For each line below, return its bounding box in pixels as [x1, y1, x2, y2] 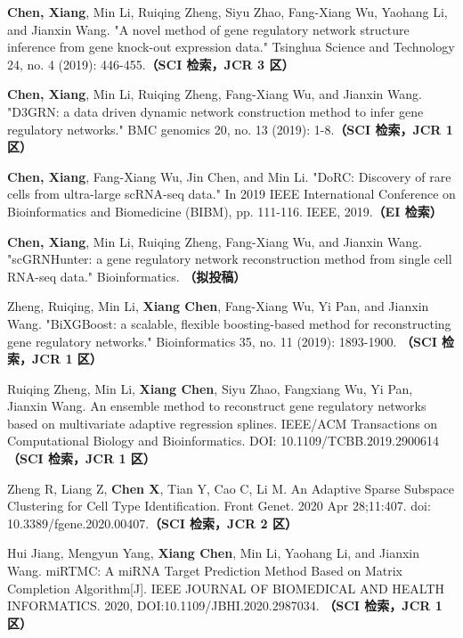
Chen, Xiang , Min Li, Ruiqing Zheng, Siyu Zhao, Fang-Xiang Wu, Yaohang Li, [7, 3, 448, 20]
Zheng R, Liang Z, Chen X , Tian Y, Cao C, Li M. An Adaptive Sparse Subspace [7, 478, 455, 497]
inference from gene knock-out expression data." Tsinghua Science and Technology [7, 37, 455, 56]
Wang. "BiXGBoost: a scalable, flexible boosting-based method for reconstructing [7, 314, 451, 332]
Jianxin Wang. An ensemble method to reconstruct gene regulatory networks [7, 397, 426, 415]
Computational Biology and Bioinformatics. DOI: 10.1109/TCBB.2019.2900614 [7, 431, 439, 450]
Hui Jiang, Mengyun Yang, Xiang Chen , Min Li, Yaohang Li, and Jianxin [7, 544, 419, 562]
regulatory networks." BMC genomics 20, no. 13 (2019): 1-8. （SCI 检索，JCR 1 [7, 119, 453, 138]
